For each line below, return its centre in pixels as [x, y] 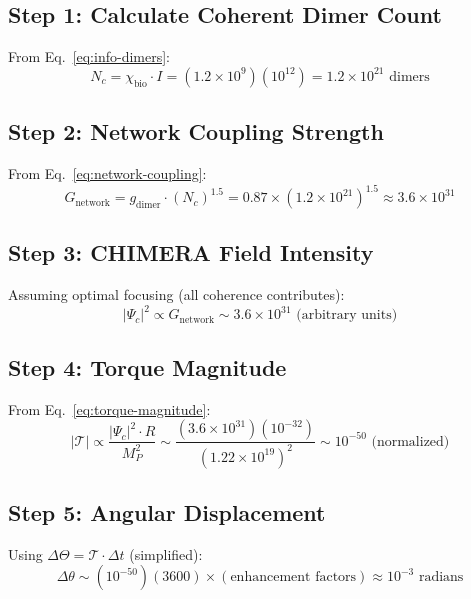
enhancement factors [293, 577]
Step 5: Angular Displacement [167, 511]
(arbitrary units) [347, 315]
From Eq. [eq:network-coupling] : [107, 173]
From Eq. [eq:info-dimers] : [89, 56]
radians [441, 577]
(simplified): [166, 553]
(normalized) [410, 441]
